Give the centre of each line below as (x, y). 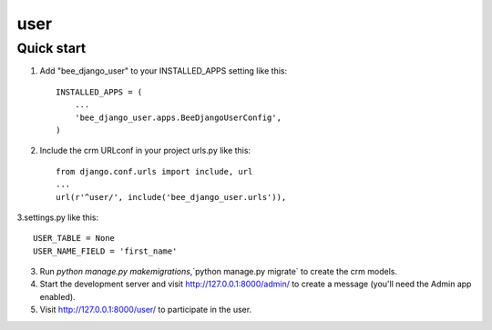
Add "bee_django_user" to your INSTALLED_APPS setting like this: (164, 71)
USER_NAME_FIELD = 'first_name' (105, 251)
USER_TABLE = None (74, 238)
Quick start (51, 48)
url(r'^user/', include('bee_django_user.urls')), (171, 197)
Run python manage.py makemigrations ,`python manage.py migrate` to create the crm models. (219, 272)
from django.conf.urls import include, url (154, 171)
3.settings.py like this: (58, 217)
